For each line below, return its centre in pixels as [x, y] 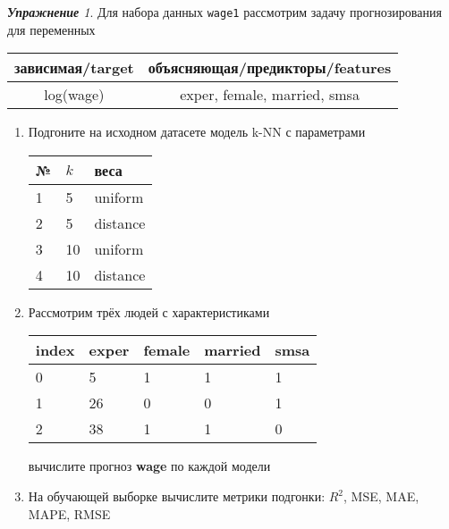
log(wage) [74, 95]
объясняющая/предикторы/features [270, 68]
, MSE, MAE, [381, 496]
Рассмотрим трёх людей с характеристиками [149, 311]
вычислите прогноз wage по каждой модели [149, 466]
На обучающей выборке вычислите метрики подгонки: [177, 496]
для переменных [51, 29]
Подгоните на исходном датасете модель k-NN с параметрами [197, 132]
